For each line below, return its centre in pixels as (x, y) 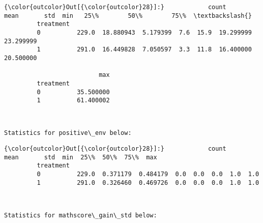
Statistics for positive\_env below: (68, 133)
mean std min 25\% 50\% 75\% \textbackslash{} (128, 16)
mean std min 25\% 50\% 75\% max (81, 157)
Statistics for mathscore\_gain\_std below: (81, 215)
